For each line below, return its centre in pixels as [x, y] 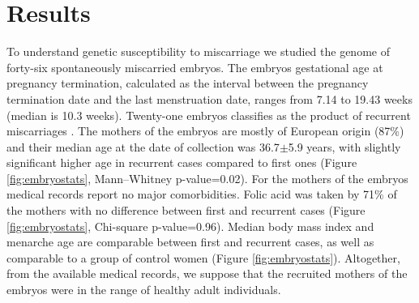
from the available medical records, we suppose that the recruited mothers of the [207, 273]
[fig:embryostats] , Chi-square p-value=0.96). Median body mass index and [190, 226]
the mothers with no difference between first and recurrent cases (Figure [186, 210]
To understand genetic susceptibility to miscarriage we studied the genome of [198, 51]
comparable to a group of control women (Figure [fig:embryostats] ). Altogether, [203, 257]
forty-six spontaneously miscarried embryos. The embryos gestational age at [195, 67]
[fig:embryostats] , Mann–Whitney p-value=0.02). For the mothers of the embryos [207, 178]
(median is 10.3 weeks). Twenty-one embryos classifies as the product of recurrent [209, 115]
